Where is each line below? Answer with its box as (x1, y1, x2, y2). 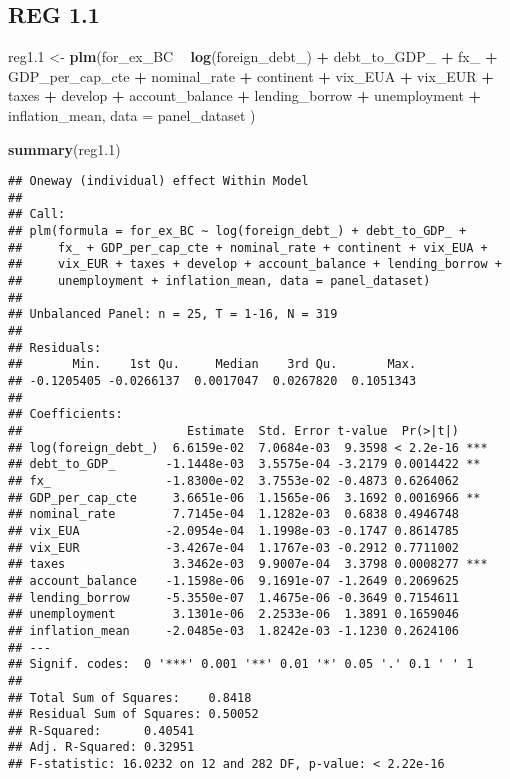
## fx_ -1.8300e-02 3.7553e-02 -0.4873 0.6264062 (8, 473, 460, 488)
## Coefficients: (8, 407, 123, 422)
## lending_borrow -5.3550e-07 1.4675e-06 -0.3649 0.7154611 (8, 590, 460, 605)
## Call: (8, 207, 66, 222)
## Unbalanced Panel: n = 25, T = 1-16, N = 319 (8, 307, 338, 322)
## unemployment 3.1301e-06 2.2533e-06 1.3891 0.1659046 (8, 607, 460, 622)
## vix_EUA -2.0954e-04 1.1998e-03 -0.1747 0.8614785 (8, 523, 460, 538)
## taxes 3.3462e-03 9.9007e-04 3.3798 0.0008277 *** (8, 557, 488, 572)
